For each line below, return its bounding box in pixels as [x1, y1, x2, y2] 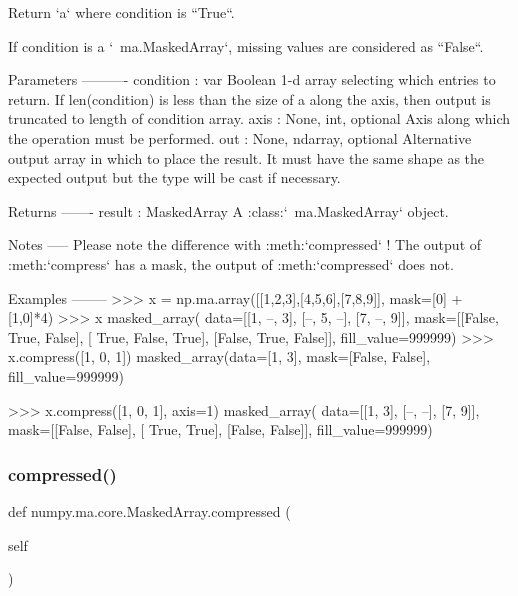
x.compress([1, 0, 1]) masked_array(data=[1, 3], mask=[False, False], [8, 346, 431, 367]
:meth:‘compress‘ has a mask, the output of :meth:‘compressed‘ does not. [8, 253, 454, 274]
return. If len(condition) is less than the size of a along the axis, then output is [8, 88, 491, 109]
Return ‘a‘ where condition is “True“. [8, 2, 235, 22]
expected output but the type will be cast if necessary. [8, 167, 341, 188]
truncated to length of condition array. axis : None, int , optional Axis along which [8, 108, 511, 129]
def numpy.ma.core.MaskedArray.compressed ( [8, 500, 291, 521]
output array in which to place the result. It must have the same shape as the [8, 147, 485, 168]
